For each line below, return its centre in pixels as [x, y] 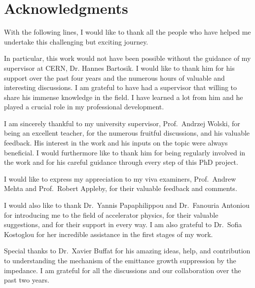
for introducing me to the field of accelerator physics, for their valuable [111, 215]
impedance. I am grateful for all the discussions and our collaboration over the [123, 270]
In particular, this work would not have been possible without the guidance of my [127, 58]
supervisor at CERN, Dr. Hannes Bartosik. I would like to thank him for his [119, 68]
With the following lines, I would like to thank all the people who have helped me [127, 32]
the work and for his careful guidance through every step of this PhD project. [121, 162]
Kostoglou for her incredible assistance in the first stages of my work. [109, 234]
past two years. [27, 280]
